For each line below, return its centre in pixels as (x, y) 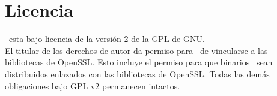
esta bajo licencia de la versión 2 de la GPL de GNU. (107, 39)
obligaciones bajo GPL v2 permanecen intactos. (93, 85)
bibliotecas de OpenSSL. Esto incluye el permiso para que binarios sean (139, 62)
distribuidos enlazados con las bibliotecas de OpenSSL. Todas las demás (137, 73)
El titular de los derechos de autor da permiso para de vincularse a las (136, 50)
